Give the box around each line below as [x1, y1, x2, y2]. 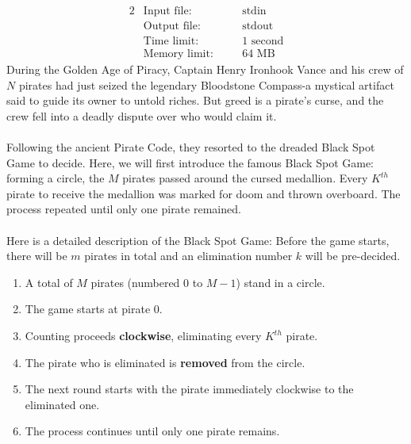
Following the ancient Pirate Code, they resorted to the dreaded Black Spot [6, 139, 375, 155]
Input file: [143, 6, 192, 17]
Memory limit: [143, 48, 213, 60]
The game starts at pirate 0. [25, 300, 163, 317]
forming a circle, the [6, 170, 105, 186]
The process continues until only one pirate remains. [25, 423, 280, 439]
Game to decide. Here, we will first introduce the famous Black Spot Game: [6, 154, 375, 170]
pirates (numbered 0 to [90, 274, 203, 290]
